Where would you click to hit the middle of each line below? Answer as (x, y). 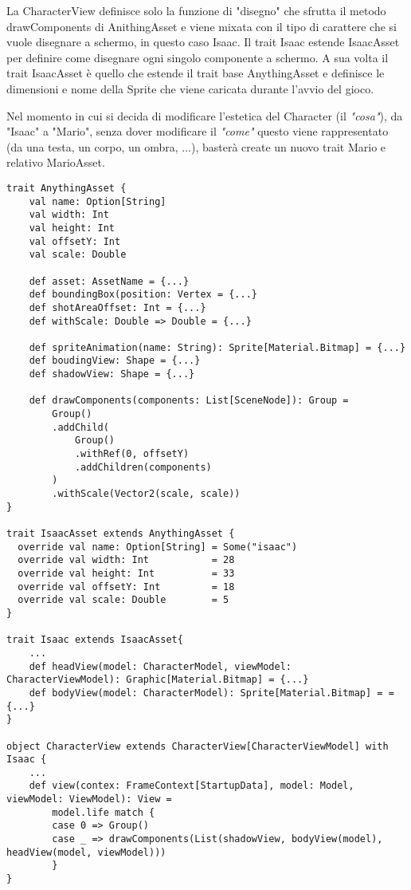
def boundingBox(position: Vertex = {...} (143, 295)
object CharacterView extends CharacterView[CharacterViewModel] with (198, 746)
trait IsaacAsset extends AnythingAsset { (121, 534)
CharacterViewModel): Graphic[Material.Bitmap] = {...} (158, 680)
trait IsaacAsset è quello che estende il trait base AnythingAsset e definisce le (196, 73)
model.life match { (104, 812)
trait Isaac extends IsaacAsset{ (95, 640)
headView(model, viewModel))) (86, 852)
